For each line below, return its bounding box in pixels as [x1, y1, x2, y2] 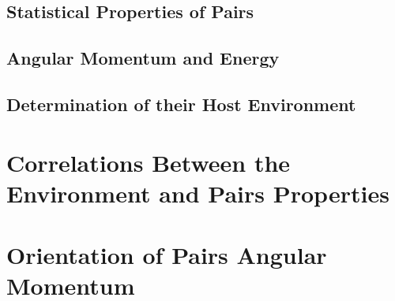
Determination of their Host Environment [6, 91, 356, 116]
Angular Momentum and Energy [6, 46, 280, 70]
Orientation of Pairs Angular [6, 239, 327, 271]
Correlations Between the [6, 146, 291, 178]
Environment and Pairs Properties [6, 177, 389, 209]
